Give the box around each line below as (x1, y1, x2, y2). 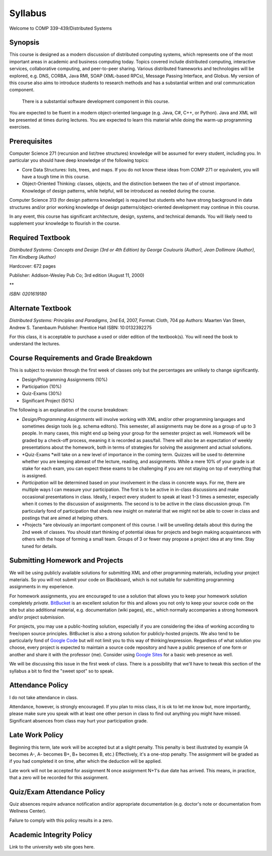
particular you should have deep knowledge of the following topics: (9, 157, 150, 163)
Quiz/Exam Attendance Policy (9, 787, 105, 796)
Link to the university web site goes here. (9, 843, 95, 849)
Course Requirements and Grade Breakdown (9, 354, 152, 362)
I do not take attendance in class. (9, 694, 78, 700)
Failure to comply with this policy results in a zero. (9, 817, 113, 823)
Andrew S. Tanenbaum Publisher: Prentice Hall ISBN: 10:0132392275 (9, 324, 152, 330)
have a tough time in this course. (22, 174, 90, 180)
